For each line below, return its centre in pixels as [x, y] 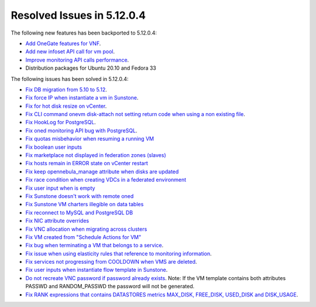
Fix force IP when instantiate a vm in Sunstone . [82, 98]
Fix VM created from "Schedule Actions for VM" [83, 237]
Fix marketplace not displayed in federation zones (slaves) [96, 155]
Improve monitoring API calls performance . [77, 60]
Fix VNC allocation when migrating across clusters [86, 229]
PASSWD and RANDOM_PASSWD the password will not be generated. [110, 286]
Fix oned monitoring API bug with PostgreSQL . [81, 130]
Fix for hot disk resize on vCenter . [66, 106]
